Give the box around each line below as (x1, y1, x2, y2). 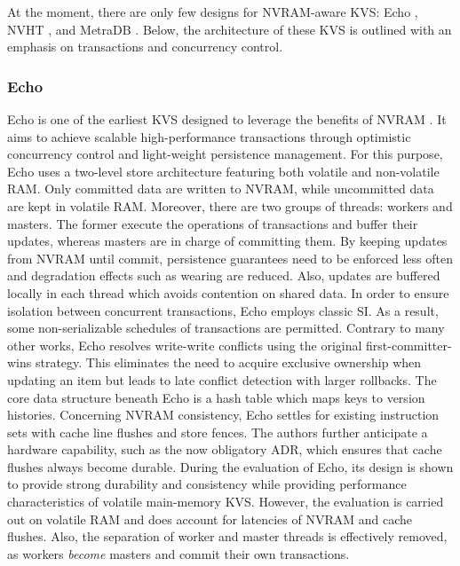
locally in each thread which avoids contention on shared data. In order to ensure (7, 283, 449, 302)
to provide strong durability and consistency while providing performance (7, 475, 407, 493)
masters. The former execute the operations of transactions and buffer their (7, 214, 418, 232)
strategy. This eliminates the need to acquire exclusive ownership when (35, 353, 422, 372)
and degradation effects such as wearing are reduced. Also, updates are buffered (7, 266, 440, 285)
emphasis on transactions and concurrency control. (7, 37, 283, 56)
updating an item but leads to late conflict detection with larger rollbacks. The (7, 370, 437, 389)
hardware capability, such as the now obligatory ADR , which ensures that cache (7, 440, 442, 459)
